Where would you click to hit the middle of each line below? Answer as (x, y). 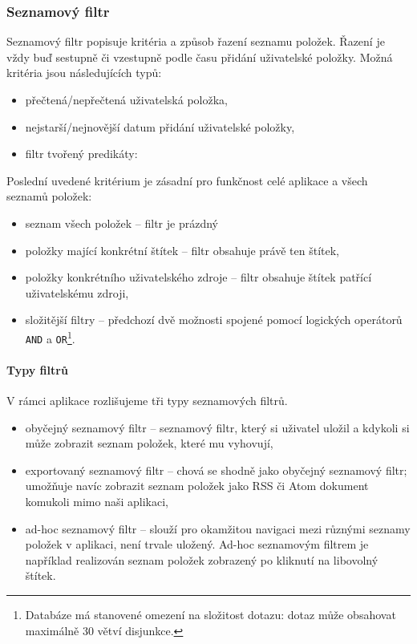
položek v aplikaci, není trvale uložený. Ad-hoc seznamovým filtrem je (197, 544)
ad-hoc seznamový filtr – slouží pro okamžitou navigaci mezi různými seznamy (218, 528)
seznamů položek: (49, 196)
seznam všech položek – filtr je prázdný (121, 223)
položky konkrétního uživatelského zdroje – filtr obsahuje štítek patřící (198, 277)
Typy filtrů (37, 369)
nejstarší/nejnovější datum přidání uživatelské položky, (160, 126)
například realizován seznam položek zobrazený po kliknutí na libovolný (202, 559)
